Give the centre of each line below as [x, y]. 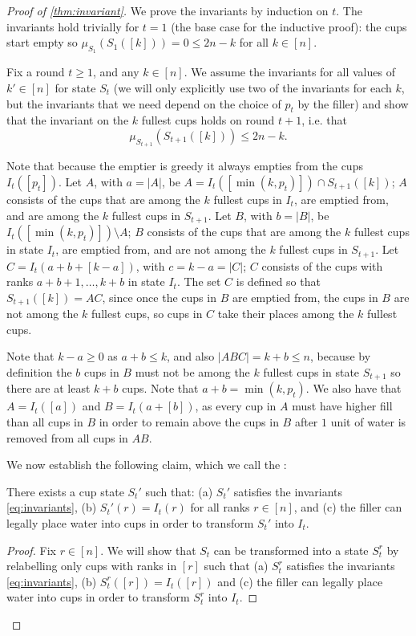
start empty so [42, 42]
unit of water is [368, 421]
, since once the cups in [159, 297]
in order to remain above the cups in [189, 421]
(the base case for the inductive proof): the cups [289, 26]
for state [75, 87]
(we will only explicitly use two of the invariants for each [252, 87]
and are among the [53, 215]
